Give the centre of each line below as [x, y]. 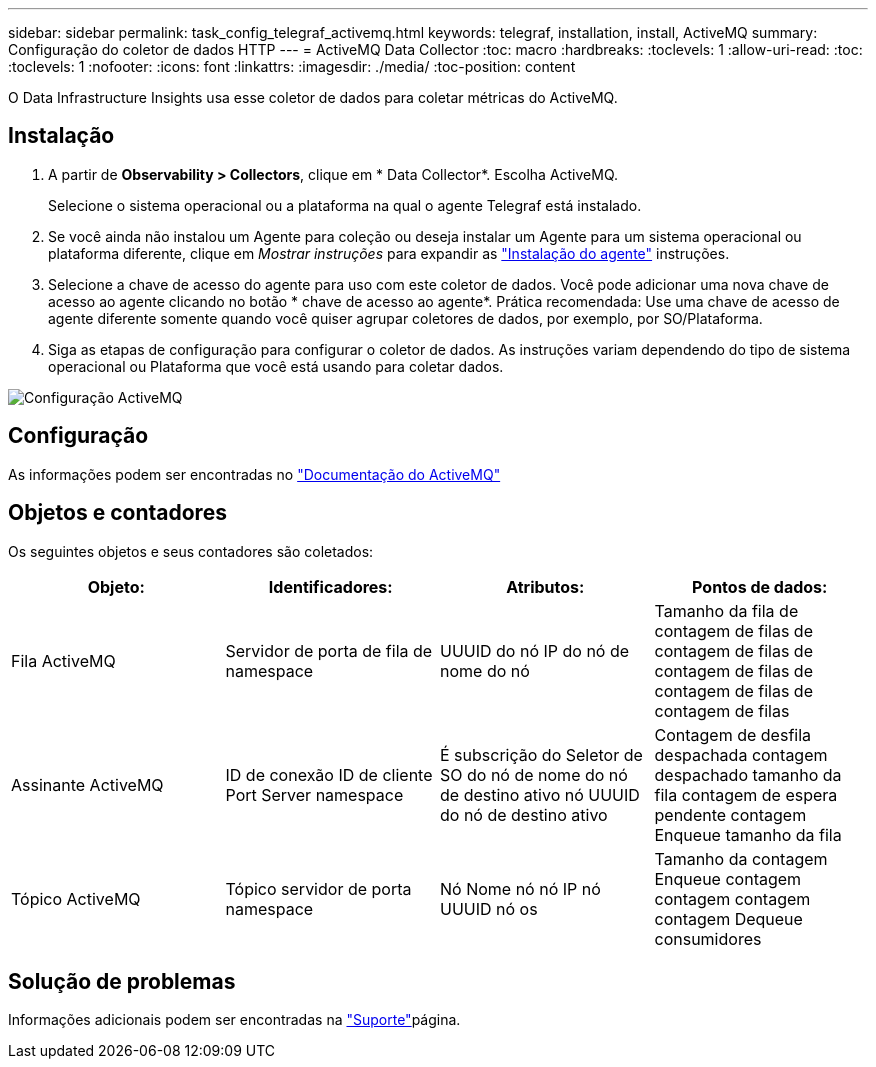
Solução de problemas [122, 981]
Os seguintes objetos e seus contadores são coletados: [191, 551]
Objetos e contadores [117, 513]
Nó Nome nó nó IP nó [520, 888]
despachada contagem [741, 754]
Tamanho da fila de [726, 610]
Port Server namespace [314, 794]
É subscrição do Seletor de [541, 754]
